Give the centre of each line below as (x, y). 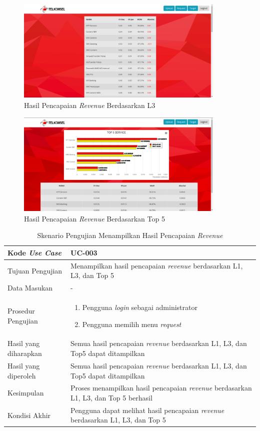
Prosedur (21, 311)
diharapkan (25, 353)
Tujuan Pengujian (35, 270)
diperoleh (22, 375)
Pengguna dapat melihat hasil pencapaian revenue (147, 410)
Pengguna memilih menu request (132, 324)
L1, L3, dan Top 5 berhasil (111, 397)
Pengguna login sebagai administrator (140, 307)
